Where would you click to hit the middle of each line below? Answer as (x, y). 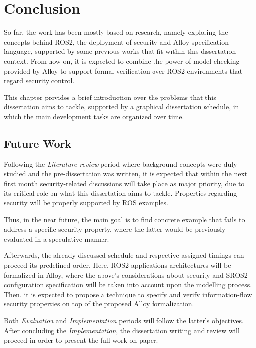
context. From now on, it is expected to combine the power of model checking (122, 61)
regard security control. (39, 80)
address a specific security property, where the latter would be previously (115, 229)
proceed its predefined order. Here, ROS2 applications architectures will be (118, 265)
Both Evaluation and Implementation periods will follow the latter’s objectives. (124, 320)
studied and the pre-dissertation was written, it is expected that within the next (126, 174)
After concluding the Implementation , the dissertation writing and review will (122, 330)
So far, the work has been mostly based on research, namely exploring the (116, 32)
